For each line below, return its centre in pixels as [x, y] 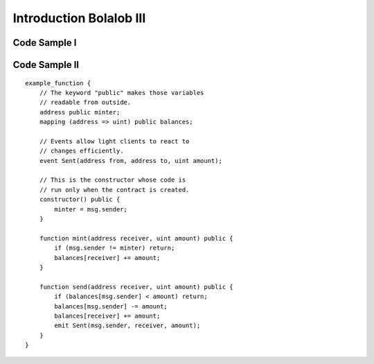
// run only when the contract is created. [114, 190]
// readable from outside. [85, 103]
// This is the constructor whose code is [113, 180]
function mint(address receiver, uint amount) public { [136, 238]
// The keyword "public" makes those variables [122, 93]
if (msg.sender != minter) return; [115, 248]
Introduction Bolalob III [79, 18]
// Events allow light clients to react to [114, 141]
